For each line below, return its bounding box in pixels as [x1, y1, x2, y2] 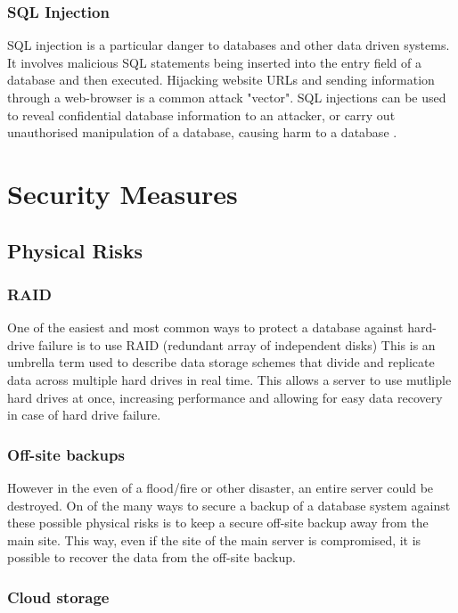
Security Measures [7, 175, 238, 211]
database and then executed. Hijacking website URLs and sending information [7, 70, 435, 89]
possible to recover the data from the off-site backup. [7, 548, 296, 567]
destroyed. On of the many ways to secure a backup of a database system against [7, 495, 451, 514]
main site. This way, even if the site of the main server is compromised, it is [7, 530, 421, 549]
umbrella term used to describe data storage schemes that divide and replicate [7, 353, 435, 372]
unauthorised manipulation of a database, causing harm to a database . [7, 123, 397, 142]
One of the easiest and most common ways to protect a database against [7, 318, 404, 337]
